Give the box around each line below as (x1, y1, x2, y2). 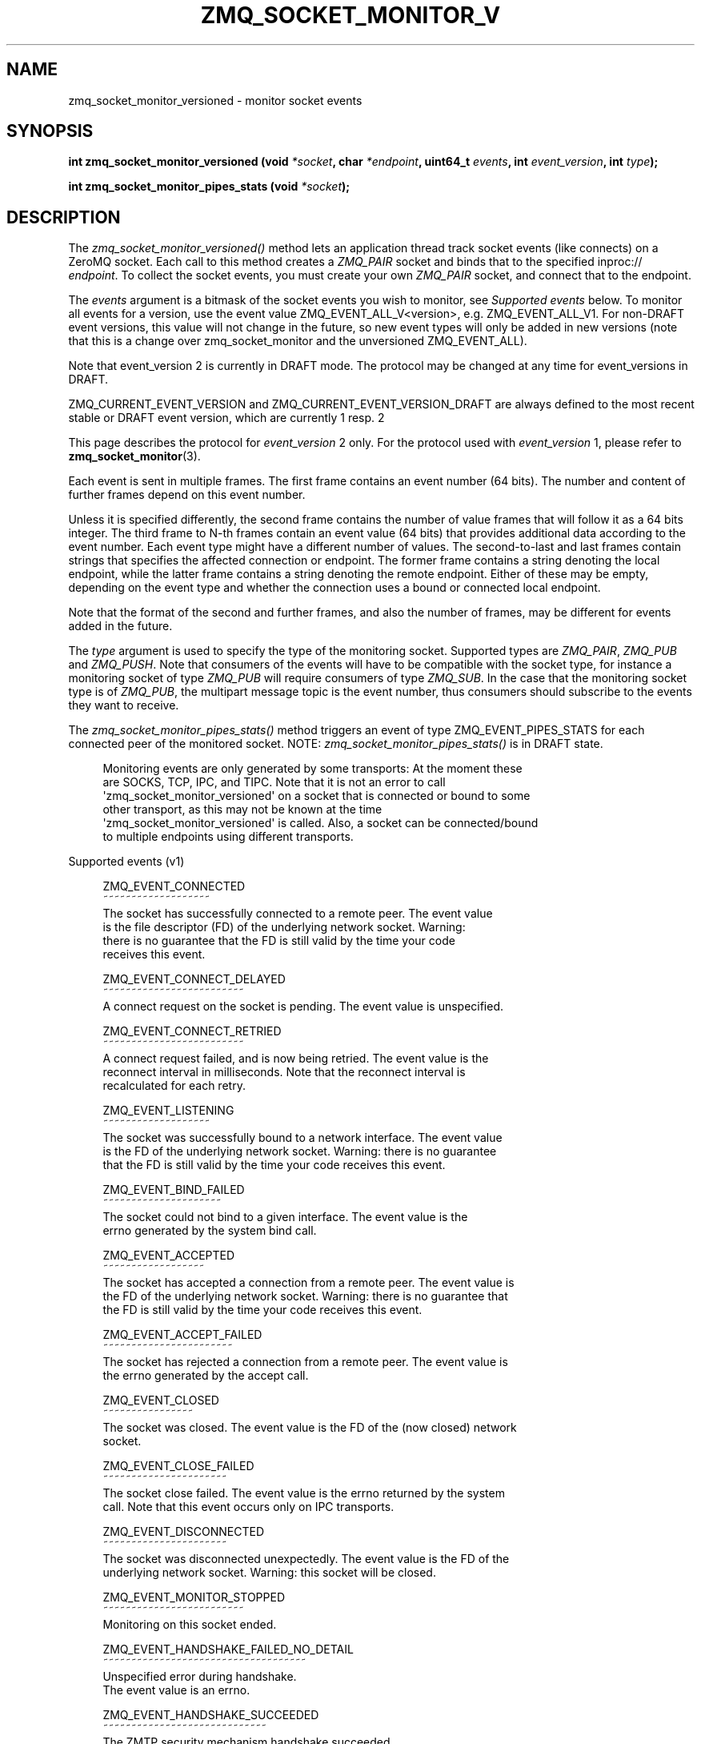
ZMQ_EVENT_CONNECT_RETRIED (102, 1024, 282, 1039)
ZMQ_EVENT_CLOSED (102, 1393, 219, 1408)
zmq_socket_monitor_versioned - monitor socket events (68, 93, 363, 107)
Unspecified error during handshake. (102, 1670, 297, 1684)
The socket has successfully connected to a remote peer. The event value (102, 906, 493, 921)
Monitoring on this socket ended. (102, 1617, 277, 1632)
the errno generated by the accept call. (102, 1368, 309, 1383)
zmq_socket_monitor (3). (68, 449, 201, 464)
